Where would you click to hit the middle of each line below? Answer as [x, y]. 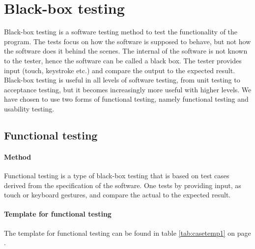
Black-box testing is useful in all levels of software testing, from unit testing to [122, 80]
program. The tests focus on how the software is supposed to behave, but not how [127, 41]
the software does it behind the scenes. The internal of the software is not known [126, 51]
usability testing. [29, 108]
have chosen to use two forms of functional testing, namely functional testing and [126, 99]
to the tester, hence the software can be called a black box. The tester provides [123, 60]
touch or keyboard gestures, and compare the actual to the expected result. [117, 195]
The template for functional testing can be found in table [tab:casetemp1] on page [127, 233]
